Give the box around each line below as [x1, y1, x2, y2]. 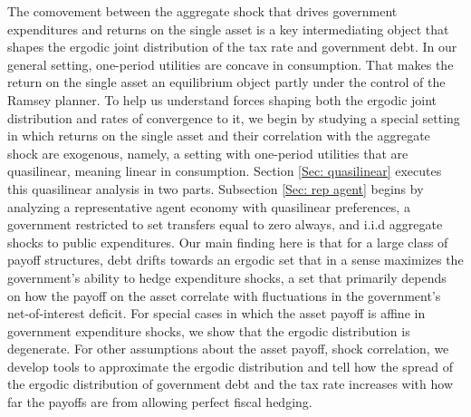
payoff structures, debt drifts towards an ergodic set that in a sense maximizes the [7, 250, 464, 269]
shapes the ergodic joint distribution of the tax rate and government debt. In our [7, 37, 457, 56]
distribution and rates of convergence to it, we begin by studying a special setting [7, 108, 460, 127]
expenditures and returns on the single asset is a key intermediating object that [7, 19, 449, 38]
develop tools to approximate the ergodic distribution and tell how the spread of [7, 356, 453, 375]
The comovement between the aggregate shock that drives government [7, 2, 398, 20]
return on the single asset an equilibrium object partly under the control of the [7, 73, 446, 92]
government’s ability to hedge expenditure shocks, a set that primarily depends [7, 267, 447, 286]
